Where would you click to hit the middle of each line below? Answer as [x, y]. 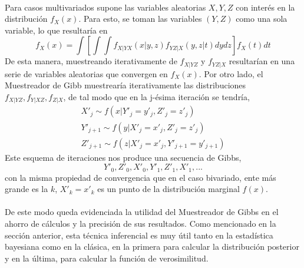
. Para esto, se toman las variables [140, 19]
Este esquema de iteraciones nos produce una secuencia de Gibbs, [123, 157]
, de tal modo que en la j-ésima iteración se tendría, [156, 97]
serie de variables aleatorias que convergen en [86, 73]
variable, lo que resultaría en [56, 30]
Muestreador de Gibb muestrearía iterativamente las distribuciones [125, 85]
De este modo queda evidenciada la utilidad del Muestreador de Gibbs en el [142, 212]
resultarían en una [262, 61]
